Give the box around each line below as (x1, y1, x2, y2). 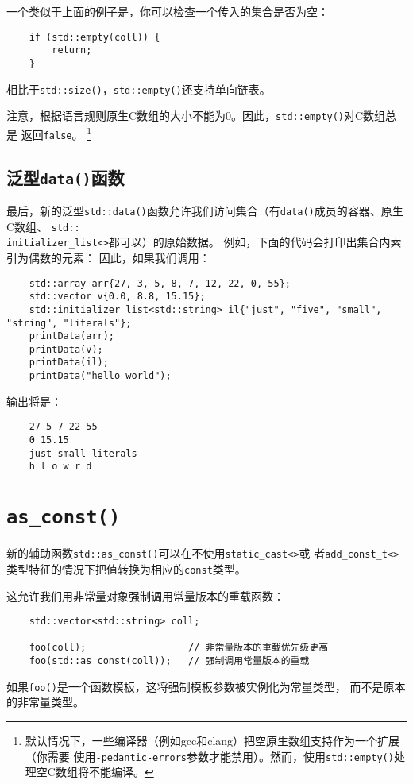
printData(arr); (29, 330, 115, 342)
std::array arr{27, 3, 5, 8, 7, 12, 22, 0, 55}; (29, 277, 291, 289)
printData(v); (29, 343, 103, 355)
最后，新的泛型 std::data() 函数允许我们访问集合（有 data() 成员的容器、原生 (6, 202, 403, 218)
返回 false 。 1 (21, 123, 91, 142)
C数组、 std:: (6, 218, 80, 234)
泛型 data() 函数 (6, 164, 125, 189)
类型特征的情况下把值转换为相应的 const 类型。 (6, 560, 246, 577)
